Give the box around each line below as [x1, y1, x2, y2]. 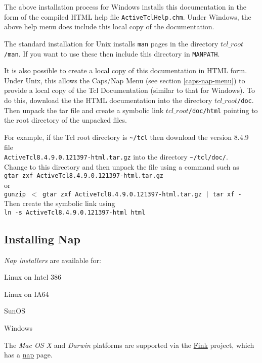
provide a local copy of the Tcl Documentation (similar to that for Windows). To [4, 85, 255, 95]
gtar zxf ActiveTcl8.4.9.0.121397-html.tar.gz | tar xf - [42, 190, 242, 198]
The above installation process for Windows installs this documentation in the [4, 2, 246, 12]
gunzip [4, 190, 26, 198]
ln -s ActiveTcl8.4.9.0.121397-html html [4, 209, 146, 216]
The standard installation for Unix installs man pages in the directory [4, 38, 219, 48]
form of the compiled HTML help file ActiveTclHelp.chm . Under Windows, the [4, 11, 251, 22]
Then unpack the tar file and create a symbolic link [4, 105, 164, 115]
